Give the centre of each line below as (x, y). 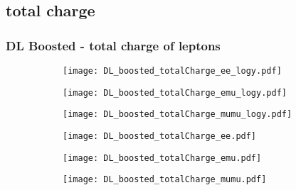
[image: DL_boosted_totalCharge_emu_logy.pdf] (175, 93)
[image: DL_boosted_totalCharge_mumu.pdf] (165, 180)
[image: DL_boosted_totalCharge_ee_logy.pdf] (172, 71)
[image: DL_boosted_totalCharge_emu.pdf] (162, 158)
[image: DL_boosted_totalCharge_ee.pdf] (160, 136)
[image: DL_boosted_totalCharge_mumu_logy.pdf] (178, 114)
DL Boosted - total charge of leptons (113, 45)
